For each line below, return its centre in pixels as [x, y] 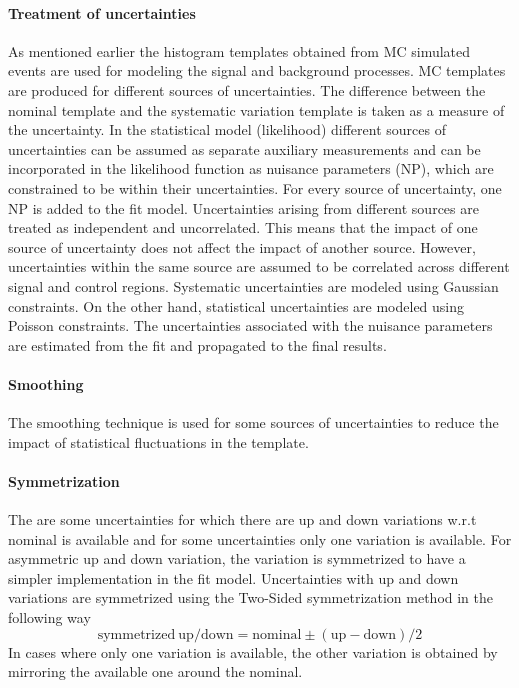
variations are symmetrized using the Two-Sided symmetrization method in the [251, 597]
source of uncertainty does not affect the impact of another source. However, [242, 246]
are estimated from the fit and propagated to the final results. [197, 344]
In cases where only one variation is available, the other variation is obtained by [253, 651]
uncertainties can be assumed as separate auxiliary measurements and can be [244, 148]
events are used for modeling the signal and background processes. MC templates [257, 70]
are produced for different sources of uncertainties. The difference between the [247, 89]
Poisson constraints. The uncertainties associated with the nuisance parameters [250, 325]
